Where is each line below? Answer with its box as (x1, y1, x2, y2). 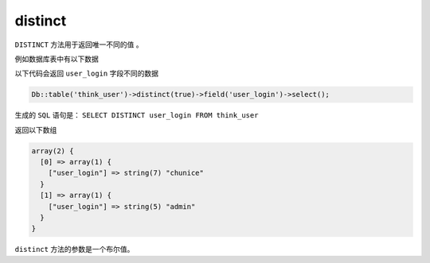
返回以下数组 (14, 125, 57, 134)
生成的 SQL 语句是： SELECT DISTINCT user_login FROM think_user (14, 110, 259, 120)
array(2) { (31, 146, 74, 155)
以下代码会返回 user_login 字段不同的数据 (14, 68, 159, 79)
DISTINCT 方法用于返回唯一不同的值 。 (14, 40, 143, 49)
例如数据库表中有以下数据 (14, 54, 99, 64)
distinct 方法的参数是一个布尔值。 (14, 245, 135, 254)
